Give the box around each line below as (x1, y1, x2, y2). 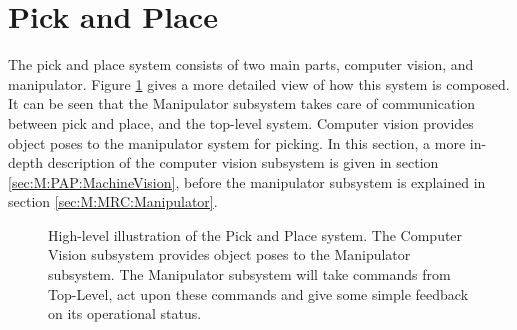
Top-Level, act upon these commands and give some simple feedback (48, 283, 469, 304)
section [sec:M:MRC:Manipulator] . (8, 191, 218, 212)
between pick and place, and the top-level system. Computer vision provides (8, 112, 474, 133)
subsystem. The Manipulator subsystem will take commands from (48, 264, 451, 285)
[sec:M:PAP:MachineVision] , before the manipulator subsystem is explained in (8, 171, 486, 192)
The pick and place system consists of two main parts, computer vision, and (8, 54, 474, 75)
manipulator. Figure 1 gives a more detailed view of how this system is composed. (8, 73, 510, 94)
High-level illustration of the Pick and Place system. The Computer (48, 224, 463, 245)
